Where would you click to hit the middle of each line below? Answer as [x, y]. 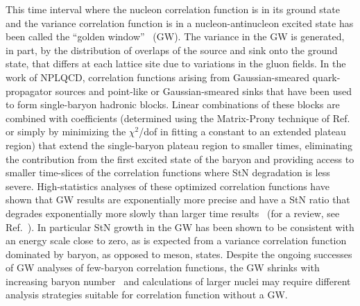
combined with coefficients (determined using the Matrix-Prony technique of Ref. [178, 118]
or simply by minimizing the [66, 131]
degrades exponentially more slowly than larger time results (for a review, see [173, 213]
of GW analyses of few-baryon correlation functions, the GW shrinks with [163, 267]
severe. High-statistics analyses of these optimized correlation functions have [168, 186]
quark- [326, 77]
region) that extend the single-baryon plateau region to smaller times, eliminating [179, 145]
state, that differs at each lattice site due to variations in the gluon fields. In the [176, 63]
